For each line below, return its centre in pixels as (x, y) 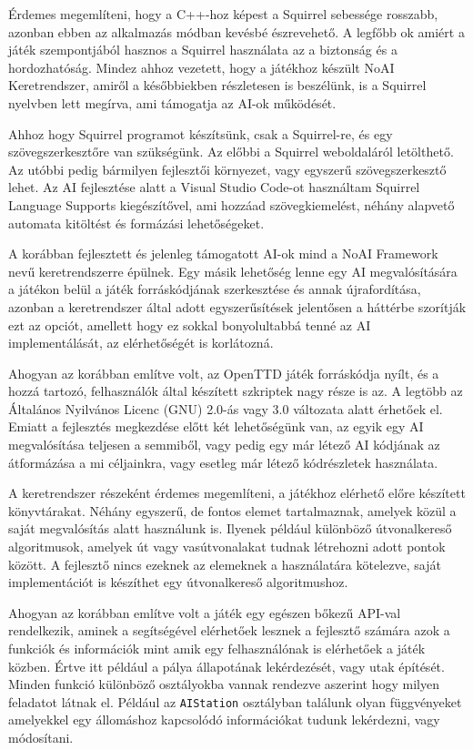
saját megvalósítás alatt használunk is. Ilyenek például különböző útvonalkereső (230, 528)
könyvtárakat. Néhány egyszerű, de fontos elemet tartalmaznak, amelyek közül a (232, 510)
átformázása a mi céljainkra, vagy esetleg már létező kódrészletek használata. (223, 462)
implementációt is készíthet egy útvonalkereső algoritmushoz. (178, 582)
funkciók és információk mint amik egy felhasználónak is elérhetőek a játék (217, 648)
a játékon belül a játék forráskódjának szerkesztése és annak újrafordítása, (215, 289)
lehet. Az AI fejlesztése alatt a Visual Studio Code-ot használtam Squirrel (214, 187)
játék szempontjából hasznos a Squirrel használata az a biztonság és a (203, 50)
